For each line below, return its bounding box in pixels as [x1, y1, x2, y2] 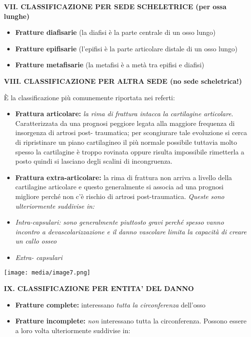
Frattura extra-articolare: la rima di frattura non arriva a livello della [15, 172, 232, 182]
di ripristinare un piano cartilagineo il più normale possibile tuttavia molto [15, 137, 237, 147]
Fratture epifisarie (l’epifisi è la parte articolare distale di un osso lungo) [15, 43, 237, 53]
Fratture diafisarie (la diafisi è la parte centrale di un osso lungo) [15, 27, 216, 37]
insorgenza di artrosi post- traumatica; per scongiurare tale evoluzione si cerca [15, 127, 247, 138]
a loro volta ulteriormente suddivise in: [15, 325, 131, 335]
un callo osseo [15, 236, 57, 246]
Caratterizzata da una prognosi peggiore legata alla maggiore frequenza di [15, 118, 235, 128]
